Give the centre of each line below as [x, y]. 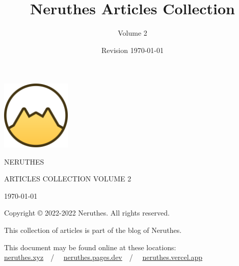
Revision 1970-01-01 [132, 50]
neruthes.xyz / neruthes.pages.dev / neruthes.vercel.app [103, 257]
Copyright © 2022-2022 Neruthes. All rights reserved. [87, 213]
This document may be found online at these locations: [90, 247]
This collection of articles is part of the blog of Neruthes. [93, 230]
